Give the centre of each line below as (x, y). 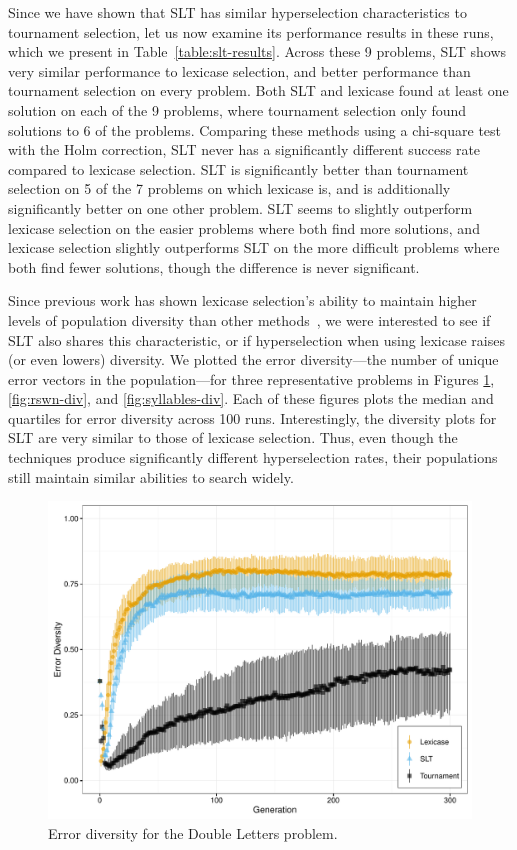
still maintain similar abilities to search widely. (151, 476)
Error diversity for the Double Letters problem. (193, 832)
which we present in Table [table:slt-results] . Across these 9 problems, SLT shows (257, 51)
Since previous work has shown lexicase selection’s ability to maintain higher (242, 300)
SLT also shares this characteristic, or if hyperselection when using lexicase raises (256, 339)
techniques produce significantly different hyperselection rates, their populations (253, 457)
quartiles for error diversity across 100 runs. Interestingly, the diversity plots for (252, 417)
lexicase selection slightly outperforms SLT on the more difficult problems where (254, 247)
